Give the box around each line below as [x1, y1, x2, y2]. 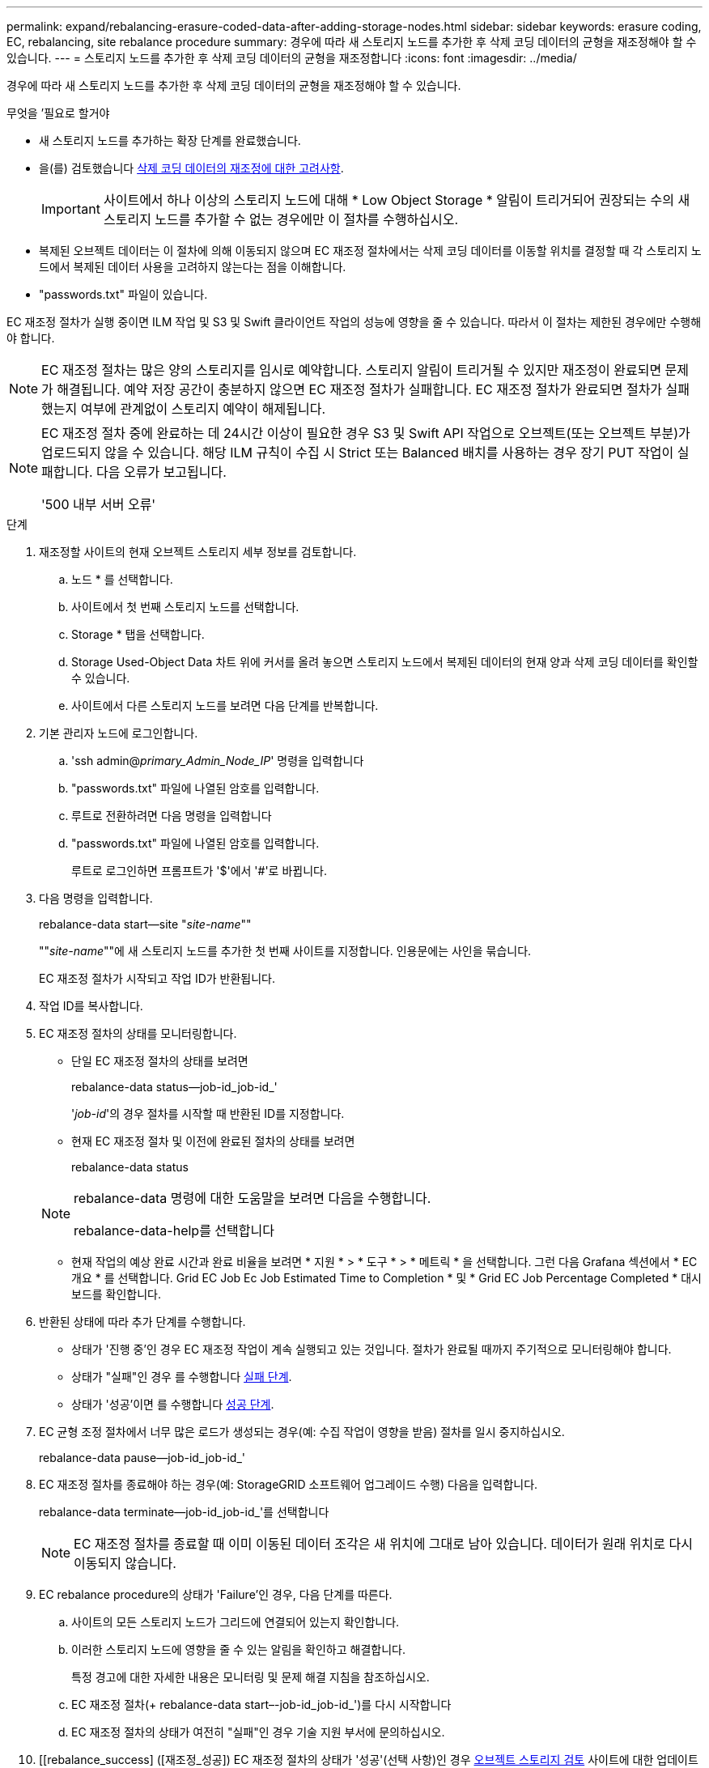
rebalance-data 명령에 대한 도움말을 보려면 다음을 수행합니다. [74, 1190, 431, 1206]
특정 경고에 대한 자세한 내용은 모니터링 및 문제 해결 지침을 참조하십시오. [71, 1670, 430, 1684]
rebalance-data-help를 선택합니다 [74, 1222, 274, 1239]
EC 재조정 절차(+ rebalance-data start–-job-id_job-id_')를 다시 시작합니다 [71, 1698, 452, 1711]
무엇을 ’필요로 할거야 [6, 106, 110, 120]
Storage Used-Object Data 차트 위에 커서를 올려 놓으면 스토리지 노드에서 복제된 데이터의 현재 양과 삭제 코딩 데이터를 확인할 [71, 655, 698, 669]
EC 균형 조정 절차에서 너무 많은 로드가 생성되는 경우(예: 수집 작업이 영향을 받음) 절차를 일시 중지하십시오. [39, 1425, 565, 1439]
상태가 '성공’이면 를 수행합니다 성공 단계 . [71, 1397, 274, 1411]
